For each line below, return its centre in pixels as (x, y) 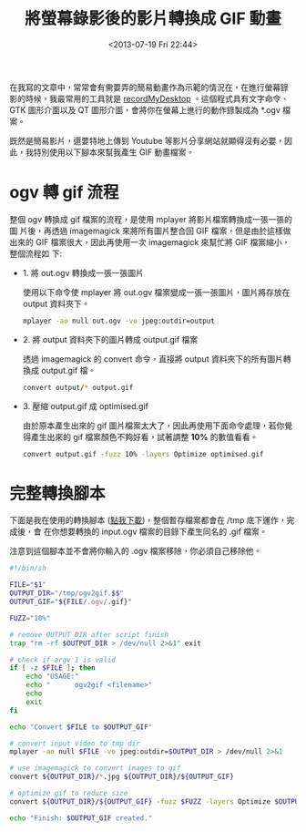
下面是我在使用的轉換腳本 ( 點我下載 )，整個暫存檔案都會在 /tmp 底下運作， (148, 520)
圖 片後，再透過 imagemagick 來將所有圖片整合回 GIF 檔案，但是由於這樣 (147, 231)
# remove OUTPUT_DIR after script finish (89, 634)
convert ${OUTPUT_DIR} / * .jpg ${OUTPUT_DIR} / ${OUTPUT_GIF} (122, 777)
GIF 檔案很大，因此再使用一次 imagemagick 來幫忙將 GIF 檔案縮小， (163, 241)
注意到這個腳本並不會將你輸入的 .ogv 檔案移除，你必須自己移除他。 (136, 551)
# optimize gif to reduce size (69, 794)
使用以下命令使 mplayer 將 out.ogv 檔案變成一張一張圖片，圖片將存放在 (156, 292)
